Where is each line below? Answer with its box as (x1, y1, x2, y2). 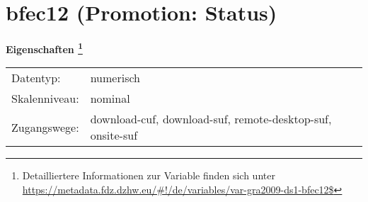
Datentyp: (11, 69, 61, 86)
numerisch (90, 69, 140, 86)
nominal (90, 90, 130, 107)
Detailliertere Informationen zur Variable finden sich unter (22, 168, 275, 183)
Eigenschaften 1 (6, 40, 83, 56)
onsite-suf (90, 127, 138, 144)
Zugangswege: (11, 118, 79, 135)
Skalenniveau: (11, 90, 79, 107)
